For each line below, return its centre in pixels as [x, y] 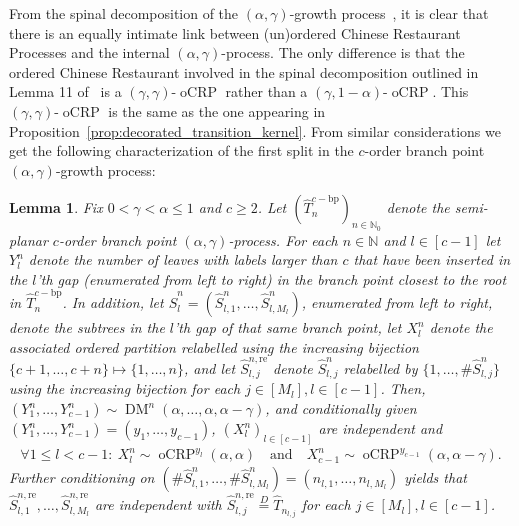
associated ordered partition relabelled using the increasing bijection [214, 346]
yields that [435, 477]
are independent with [158, 504]
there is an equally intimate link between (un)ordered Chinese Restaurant [235, 32]
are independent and [380, 428]
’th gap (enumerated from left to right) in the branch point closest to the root [271, 278]
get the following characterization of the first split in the [181, 150]
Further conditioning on [82, 477]
